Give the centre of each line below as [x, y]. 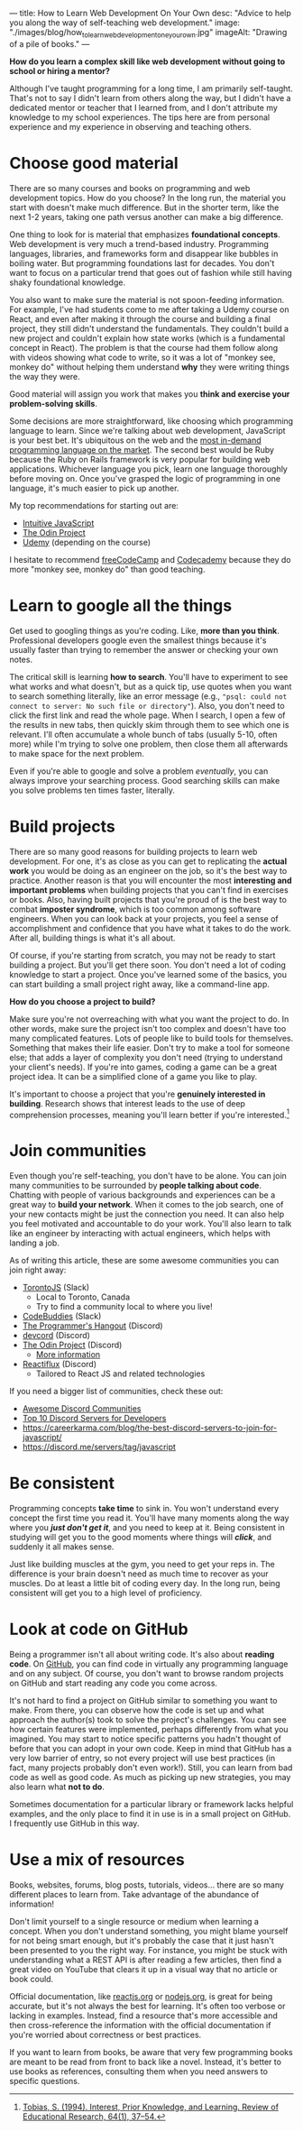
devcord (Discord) [56, 1336]
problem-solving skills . [53, 403]
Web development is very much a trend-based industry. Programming [139, 243]
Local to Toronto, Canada [83, 1297]
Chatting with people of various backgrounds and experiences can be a [142, 1195]
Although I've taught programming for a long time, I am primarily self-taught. [151, 88]
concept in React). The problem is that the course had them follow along [144, 347]
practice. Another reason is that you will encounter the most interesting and [151, 880]
